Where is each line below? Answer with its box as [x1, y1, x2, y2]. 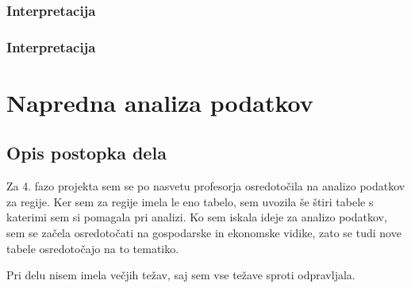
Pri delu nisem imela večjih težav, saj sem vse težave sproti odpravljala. [6, 267, 355, 283]
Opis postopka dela [6, 140, 167, 165]
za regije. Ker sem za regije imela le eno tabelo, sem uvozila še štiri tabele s [6, 193, 374, 209]
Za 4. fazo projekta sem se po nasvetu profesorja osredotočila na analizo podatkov [6, 178, 405, 194]
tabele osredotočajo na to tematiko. [6, 240, 179, 256]
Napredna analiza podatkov [6, 86, 313, 118]
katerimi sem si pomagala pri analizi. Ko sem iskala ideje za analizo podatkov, [6, 209, 387, 225]
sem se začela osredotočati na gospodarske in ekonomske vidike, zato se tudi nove [6, 225, 401, 241]
